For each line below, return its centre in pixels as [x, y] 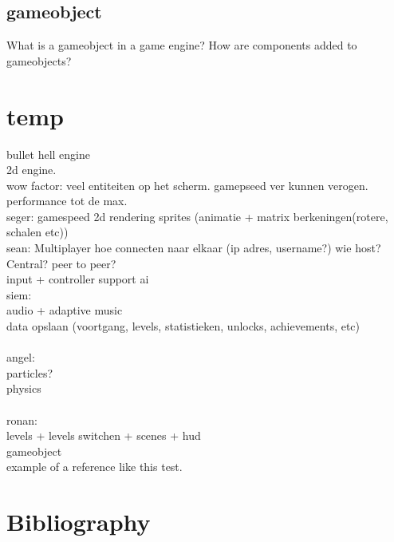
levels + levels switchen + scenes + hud [104, 435]
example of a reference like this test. [95, 467]
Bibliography [79, 522]
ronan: [22, 419]
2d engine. [32, 170]
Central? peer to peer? [61, 263]
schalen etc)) [37, 232]
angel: [21, 357]
